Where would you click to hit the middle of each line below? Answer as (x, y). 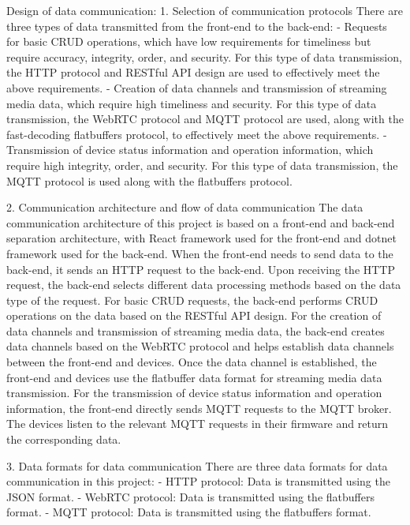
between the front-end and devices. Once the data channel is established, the (192, 362)
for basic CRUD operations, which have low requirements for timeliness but (189, 41)
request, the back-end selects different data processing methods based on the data (204, 285)
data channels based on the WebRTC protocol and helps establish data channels (200, 346)
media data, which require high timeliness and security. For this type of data (192, 103)
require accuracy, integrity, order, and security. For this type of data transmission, (204, 56)
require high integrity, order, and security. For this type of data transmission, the (202, 165)
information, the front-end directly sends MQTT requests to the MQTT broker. (199, 408)
